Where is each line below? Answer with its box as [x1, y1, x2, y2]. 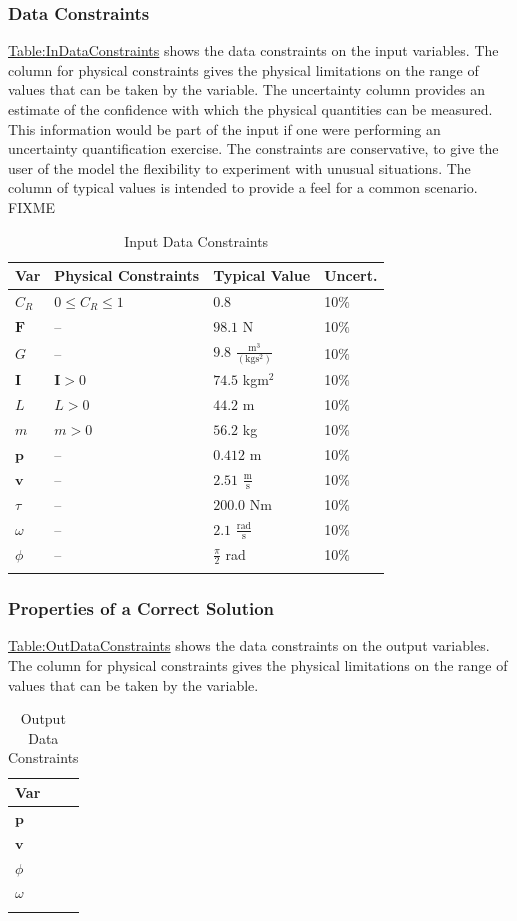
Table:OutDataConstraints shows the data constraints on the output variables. [8, 635, 490, 656]
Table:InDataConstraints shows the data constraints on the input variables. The [8, 40, 499, 61]
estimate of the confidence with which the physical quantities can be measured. [8, 99, 493, 119]
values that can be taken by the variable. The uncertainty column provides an [8, 79, 486, 100]
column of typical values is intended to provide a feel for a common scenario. [8, 177, 478, 198]
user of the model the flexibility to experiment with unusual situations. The [8, 157, 471, 178]
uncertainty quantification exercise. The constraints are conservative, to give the [8, 138, 499, 159]
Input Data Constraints [124, 230, 269, 251]
